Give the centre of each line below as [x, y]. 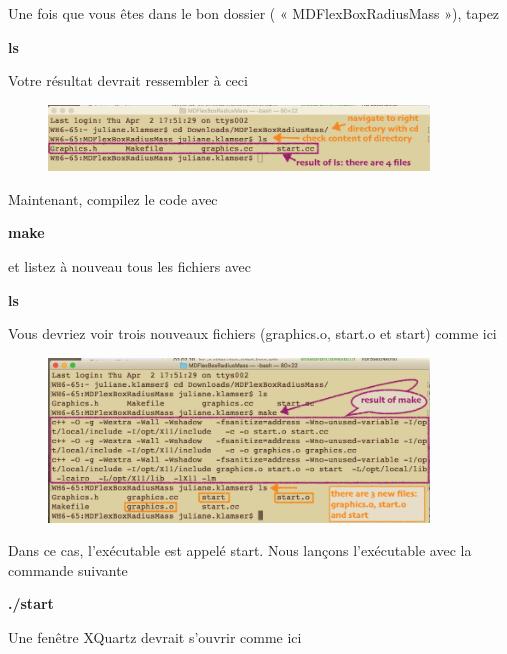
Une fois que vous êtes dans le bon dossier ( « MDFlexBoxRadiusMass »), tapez [254, 13]
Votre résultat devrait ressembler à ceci [128, 80]
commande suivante [68, 569]
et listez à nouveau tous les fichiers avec [129, 266]
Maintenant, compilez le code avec [113, 198]
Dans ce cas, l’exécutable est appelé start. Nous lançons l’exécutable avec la [240, 550]
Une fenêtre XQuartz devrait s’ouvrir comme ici [155, 636]
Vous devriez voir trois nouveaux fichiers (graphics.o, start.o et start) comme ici [252, 333]
